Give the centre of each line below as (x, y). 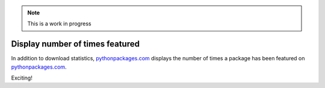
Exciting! (22, 78)
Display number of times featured (75, 44)
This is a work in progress (59, 24)
